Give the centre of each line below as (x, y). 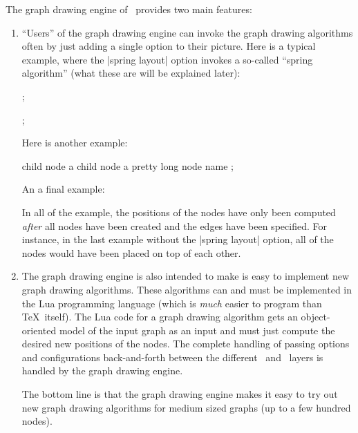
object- (315, 317)
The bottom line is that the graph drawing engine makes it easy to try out (180, 394)
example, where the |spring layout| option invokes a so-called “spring (167, 59)
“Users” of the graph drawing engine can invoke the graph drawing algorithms (187, 32)
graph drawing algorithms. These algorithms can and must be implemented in (187, 289)
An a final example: (63, 189)
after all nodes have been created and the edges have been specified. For (174, 225)
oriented (39, 330)
